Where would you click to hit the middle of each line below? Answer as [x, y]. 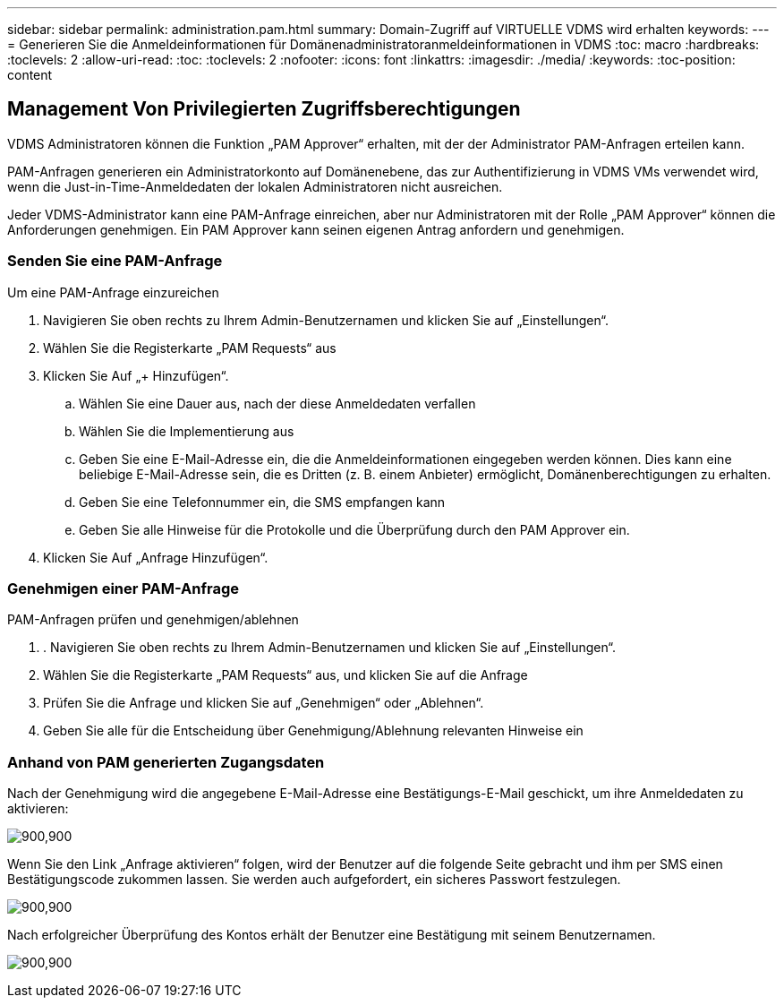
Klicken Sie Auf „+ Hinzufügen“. [136, 375]
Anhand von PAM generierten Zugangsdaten [166, 762]
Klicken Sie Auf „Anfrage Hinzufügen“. [156, 557]
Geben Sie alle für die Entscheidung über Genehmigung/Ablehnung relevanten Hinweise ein [313, 731]
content [30, 75]
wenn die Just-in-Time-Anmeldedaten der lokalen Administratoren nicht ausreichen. [255, 186]
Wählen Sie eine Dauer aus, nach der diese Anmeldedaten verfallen [277, 403]
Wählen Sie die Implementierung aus [187, 431]
